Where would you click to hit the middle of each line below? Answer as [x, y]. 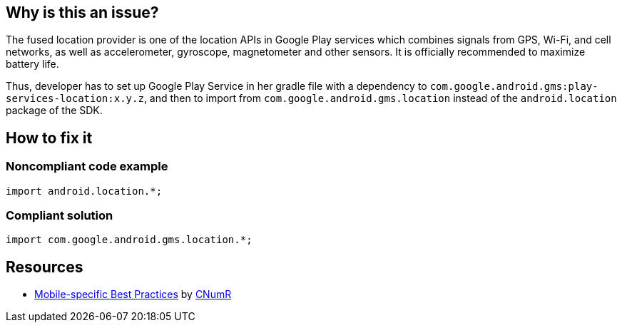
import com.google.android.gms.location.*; [129, 240]
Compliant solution [60, 216]
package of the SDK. [54, 111]
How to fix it [49, 138]
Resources [45, 267]
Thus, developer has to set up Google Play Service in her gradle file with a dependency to [216, 86]
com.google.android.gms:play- [514, 87]
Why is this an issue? [82, 12]
